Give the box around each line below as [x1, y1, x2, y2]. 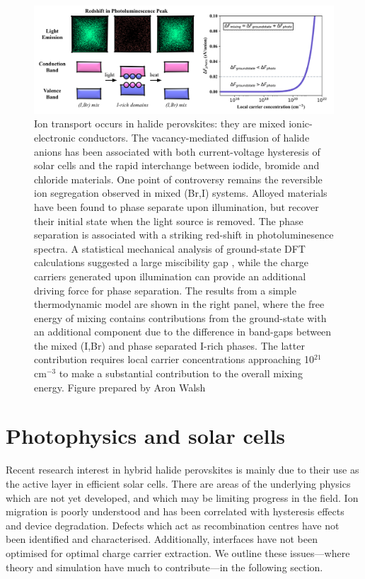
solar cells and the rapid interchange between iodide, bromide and [34, 158, 320, 173]
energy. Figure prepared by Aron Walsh [34, 379, 206, 394]
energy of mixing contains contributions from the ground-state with [34, 310, 327, 325]
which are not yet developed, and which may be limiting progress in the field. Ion [6, 490, 359, 505]
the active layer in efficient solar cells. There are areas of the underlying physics [6, 476, 351, 491]
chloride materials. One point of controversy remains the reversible [34, 171, 323, 186]
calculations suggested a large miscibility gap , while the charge [34, 255, 309, 270]
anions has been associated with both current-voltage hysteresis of [34, 144, 320, 159]
